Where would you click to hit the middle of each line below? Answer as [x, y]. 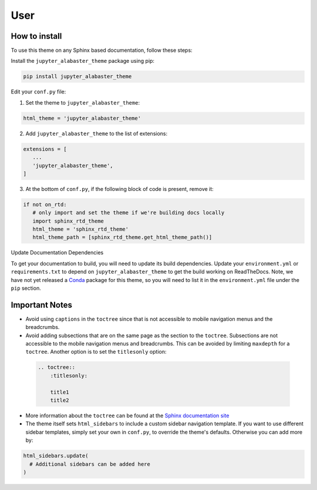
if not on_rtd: [45, 204]
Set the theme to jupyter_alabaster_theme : [83, 102]
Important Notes [42, 305]
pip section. [26, 288]
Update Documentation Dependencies [57, 253]
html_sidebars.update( [56, 456]
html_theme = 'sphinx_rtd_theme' [81, 229]
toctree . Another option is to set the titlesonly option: [96, 352]
